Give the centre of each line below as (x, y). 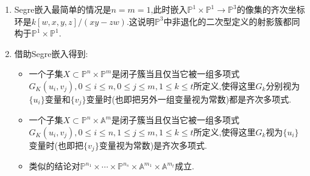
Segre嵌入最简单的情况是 (63, 9)
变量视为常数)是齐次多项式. (153, 145)
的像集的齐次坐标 (271, 9)
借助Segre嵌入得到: (51, 53)
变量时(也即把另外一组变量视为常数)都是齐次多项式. (189, 99)
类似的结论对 (55, 166)
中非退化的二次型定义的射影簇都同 (232, 21)
